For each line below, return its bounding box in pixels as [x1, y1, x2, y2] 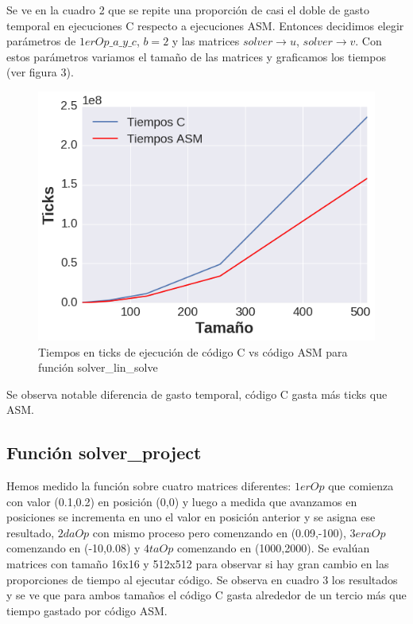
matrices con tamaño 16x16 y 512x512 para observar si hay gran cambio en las [6, 556, 389, 572]
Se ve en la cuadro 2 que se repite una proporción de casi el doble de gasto [6, 2, 369, 18]
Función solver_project [6, 440, 202, 465]
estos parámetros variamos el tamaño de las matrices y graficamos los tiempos [6, 48, 386, 64]
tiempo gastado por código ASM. [6, 602, 168, 618]
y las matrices [172, 33, 240, 49]
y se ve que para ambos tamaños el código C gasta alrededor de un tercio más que [6, 587, 407, 603]
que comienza [328, 478, 394, 494]
